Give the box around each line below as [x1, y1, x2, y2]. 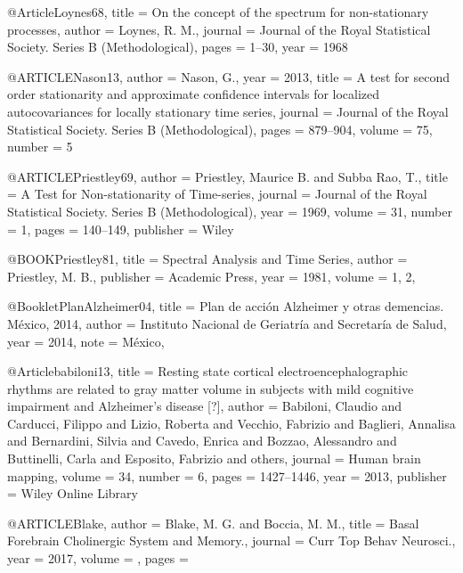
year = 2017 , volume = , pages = [7, 549, 189, 568]
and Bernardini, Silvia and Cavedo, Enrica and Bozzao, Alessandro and [7, 431, 397, 450]
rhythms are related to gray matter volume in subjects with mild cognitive [7, 379, 414, 397]
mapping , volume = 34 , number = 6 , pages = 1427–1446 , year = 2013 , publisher [7, 466, 447, 485]
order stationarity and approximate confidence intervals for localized [7, 85, 380, 103]
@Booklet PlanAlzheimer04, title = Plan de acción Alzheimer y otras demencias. [7, 297, 444, 315]
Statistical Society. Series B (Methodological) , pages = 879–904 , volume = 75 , [7, 119, 433, 138]
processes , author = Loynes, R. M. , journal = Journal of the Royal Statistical [7, 20, 431, 38]
